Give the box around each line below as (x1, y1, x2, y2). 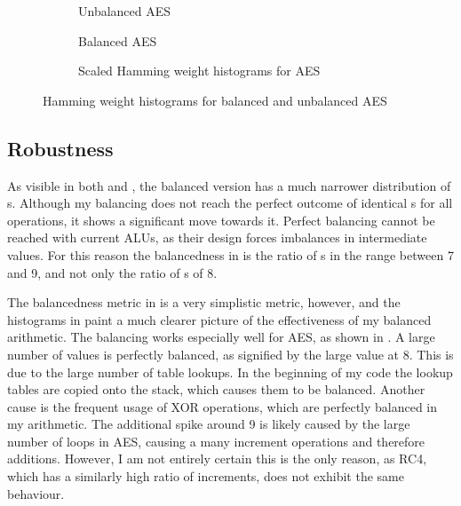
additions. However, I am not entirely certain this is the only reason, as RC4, (7, 449, 427, 468)
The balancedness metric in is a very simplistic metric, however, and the (7, 293, 401, 312)
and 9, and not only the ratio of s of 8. (7, 263, 218, 281)
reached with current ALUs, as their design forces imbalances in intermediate (7, 228, 427, 247)
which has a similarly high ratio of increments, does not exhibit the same (7, 467, 404, 486)
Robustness (7, 134, 114, 162)
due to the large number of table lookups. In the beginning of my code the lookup (7, 362, 453, 381)
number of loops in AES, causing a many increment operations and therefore (7, 431, 425, 450)
